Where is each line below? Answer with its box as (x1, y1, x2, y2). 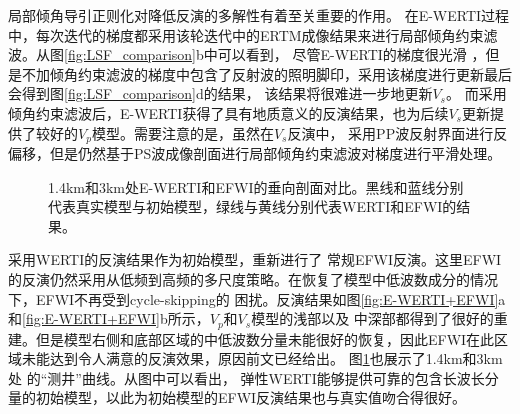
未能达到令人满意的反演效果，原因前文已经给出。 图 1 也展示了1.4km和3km (21, 348, 503, 369)
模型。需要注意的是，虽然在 (91, 122, 274, 143)
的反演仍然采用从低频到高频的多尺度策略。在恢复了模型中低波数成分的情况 (8, 268, 498, 289)
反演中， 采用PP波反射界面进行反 (287, 122, 508, 143)
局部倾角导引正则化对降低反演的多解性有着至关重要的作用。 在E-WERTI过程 (8, 5, 510, 25)
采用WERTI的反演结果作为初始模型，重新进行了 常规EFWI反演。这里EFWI (8, 249, 502, 270)
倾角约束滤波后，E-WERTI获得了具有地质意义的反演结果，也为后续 (8, 102, 449, 123)
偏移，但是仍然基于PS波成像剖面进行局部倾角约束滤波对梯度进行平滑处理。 (8, 143, 502, 164)
